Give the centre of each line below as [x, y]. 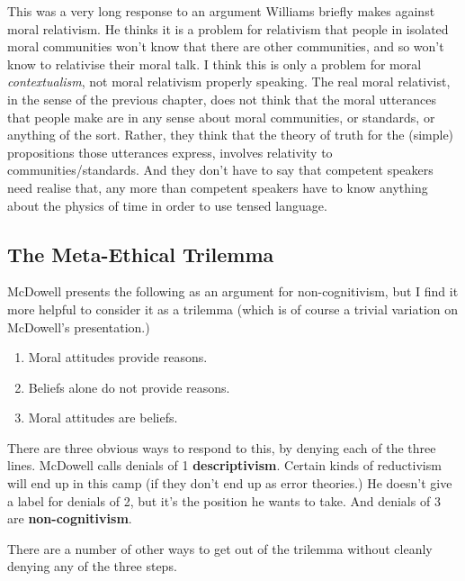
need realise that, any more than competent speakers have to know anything [218, 187]
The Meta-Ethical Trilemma [141, 254]
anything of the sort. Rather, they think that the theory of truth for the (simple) [231, 135]
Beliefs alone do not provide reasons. [129, 387]
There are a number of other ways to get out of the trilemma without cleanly [220, 548]
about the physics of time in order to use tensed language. [167, 205]
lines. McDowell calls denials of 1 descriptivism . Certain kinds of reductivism [224, 465]
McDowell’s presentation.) [79, 327]
